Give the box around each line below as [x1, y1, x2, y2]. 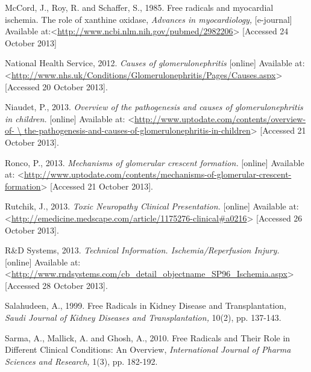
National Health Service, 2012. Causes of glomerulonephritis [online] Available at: [5, 57, 305, 69]
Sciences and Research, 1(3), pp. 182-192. [5, 355, 158, 367]
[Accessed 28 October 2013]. [5, 279, 108, 291]
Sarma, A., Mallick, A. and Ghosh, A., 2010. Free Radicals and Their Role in [5, 331, 291, 344]
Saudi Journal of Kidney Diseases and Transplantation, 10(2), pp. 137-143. [5, 311, 281, 324]
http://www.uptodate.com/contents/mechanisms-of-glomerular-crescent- [24, 168, 292, 181]
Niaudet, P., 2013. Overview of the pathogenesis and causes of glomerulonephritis [5, 101, 303, 113]
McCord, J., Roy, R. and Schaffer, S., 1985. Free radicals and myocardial [5, 1, 274, 13]
